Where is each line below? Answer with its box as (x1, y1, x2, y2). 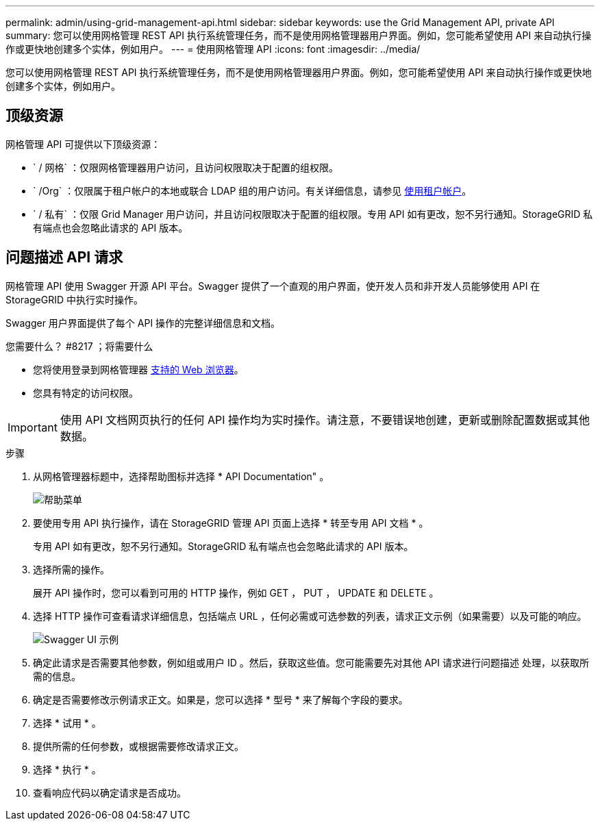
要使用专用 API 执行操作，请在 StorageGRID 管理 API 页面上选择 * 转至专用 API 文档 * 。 (33, 516, 429, 529)
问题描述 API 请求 (5, 249, 123, 266)
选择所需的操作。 (33, 563, 110, 575)
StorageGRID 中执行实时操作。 (5, 293, 143, 305)
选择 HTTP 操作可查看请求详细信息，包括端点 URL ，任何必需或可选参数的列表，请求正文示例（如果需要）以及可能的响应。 (33, 610, 587, 622)
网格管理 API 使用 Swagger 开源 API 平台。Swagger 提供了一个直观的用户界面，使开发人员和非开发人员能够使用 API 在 (5, 279, 540, 292)
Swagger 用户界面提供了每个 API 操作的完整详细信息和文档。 (5, 316, 281, 329)
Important (8, 420, 58, 434)
